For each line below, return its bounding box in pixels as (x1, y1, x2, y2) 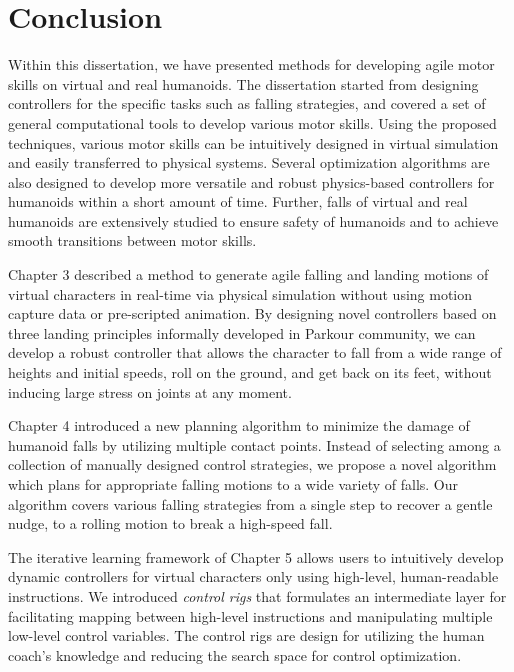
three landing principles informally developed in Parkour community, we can (8, 322, 476, 343)
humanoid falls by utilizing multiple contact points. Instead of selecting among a (8, 434, 501, 455)
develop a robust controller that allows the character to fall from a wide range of (8, 342, 502, 363)
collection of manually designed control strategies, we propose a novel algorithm (8, 454, 497, 475)
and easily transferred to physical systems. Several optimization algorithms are (8, 152, 490, 173)
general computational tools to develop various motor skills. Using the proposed (8, 112, 497, 133)
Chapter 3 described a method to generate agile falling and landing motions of (8, 264, 489, 285)
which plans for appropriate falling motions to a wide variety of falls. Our (8, 474, 459, 494)
